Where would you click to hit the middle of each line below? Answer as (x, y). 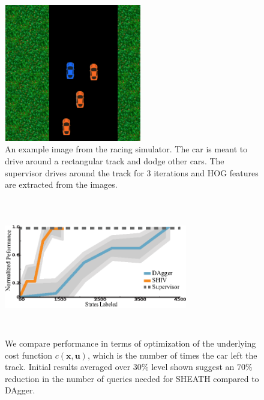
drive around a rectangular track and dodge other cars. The (115, 160)
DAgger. (20, 390)
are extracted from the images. (61, 184)
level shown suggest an (193, 367)
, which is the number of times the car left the (172, 355)
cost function (29, 355)
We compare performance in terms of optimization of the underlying (130, 343)
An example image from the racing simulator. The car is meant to (126, 149)
